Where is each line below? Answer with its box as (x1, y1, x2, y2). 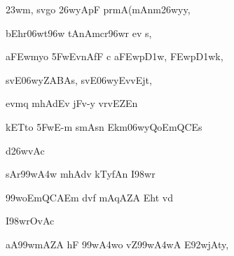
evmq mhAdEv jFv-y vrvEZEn (6, 96, 138, 111)
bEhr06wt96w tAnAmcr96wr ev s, (6, 25, 152, 40)
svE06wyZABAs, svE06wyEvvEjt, (6, 72, 152, 87)
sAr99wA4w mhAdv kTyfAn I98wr (6, 166, 156, 181)
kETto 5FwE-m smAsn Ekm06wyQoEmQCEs (6, 119, 202, 134)
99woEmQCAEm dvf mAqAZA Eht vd (6, 190, 173, 204)
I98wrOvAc (6, 213, 55, 228)
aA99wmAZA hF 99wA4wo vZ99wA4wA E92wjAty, (6, 236, 229, 251)
